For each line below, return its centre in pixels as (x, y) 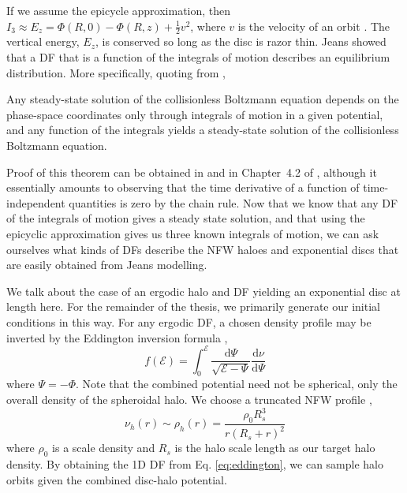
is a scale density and (104, 448)
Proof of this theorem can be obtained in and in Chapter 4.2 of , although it (192, 172)
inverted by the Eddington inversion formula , (117, 337)
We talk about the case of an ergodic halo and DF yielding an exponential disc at (203, 291)
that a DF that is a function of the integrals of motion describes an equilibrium (198, 57)
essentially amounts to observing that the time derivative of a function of (183, 187)
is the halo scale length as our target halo (275, 448)
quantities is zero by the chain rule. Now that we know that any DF (233, 202)
